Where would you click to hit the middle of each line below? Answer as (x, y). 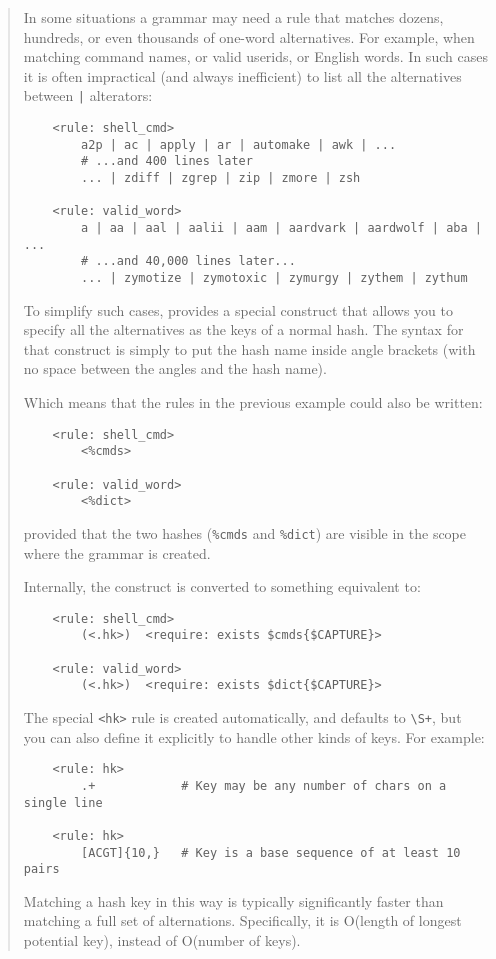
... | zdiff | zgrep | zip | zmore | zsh (221, 178)
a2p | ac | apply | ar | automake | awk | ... (239, 144)
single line (63, 802)
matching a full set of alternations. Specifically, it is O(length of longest (242, 920)
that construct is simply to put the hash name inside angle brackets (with (249, 348)
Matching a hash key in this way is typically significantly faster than (233, 900)
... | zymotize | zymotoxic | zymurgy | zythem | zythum (274, 277)
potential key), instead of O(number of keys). (162, 940)
